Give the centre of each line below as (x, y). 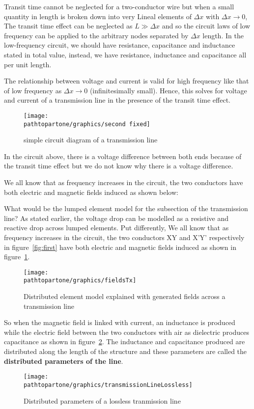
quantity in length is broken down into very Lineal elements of (98, 16)
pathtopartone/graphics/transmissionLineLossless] (108, 385)
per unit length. (28, 64)
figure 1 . (17, 257)
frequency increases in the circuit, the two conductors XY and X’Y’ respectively (124, 237)
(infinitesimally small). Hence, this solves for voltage (168, 90)
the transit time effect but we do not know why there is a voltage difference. (119, 166)
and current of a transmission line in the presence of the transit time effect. (117, 100)
